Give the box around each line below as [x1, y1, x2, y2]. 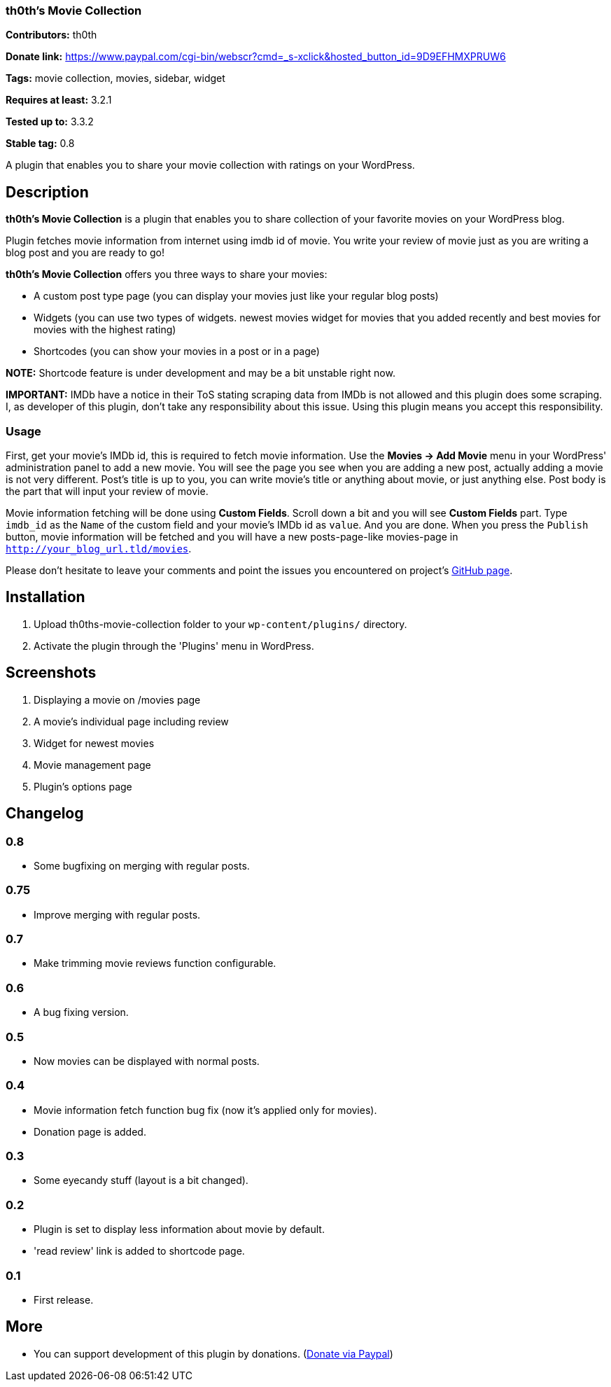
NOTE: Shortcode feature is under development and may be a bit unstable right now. [6, 367, 395, 379]
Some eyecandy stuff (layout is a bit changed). [34, 1174, 248, 1187]
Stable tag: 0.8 [6, 137, 75, 150]
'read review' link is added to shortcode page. [34, 1245, 245, 1257]
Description [6, 183, 89, 201]
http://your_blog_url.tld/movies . [6, 542, 192, 555]
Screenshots [6, 664, 97, 682]
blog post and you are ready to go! [6, 246, 165, 259]
